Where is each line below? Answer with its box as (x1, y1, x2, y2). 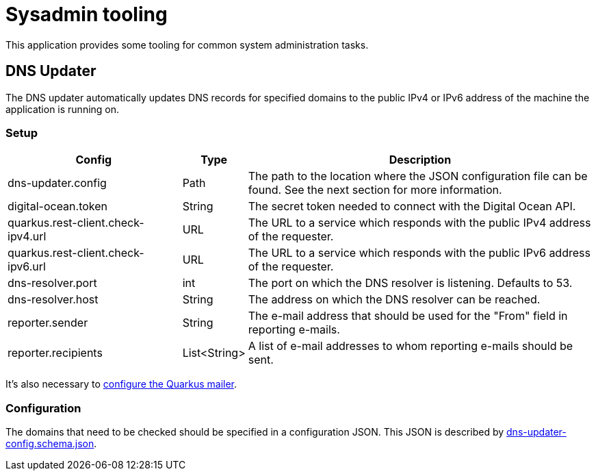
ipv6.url (8, 260, 46, 274)
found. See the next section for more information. (248, 183, 502, 197)
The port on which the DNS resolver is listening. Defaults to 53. (248, 276, 573, 290)
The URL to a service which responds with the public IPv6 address (248, 246, 591, 260)
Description (389, 153, 452, 167)
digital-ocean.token (8, 199, 108, 214)
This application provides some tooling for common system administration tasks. (5, 38, 369, 51)
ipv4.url (8, 229, 47, 244)
